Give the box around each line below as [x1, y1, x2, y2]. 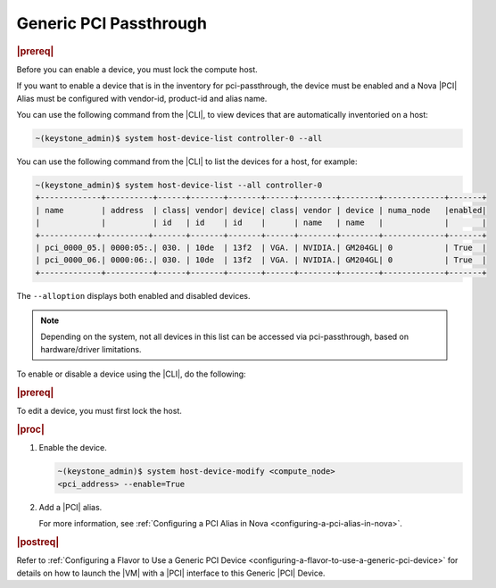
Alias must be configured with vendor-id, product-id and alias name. [16, 93, 268, 104]
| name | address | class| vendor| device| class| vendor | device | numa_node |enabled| [35, 205, 487, 215]
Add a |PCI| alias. [38, 501, 103, 512]
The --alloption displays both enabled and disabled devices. [16, 290, 251, 301]
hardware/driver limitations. [40, 344, 142, 354]
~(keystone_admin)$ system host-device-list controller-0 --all [35, 133, 323, 143]
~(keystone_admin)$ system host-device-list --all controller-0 [35, 179, 323, 190]
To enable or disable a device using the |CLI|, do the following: [16, 369, 246, 379]
